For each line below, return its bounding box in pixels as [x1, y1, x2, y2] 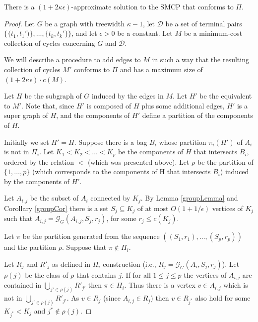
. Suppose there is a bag [74, 136, 147, 147]
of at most [137, 203, 169, 213]
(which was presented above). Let [87, 156, 190, 167]
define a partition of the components [142, 110, 253, 120]
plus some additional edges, [141, 100, 225, 110]
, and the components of [56, 110, 130, 120]
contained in [4, 280, 42, 290]
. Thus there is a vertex [124, 280, 195, 290]
